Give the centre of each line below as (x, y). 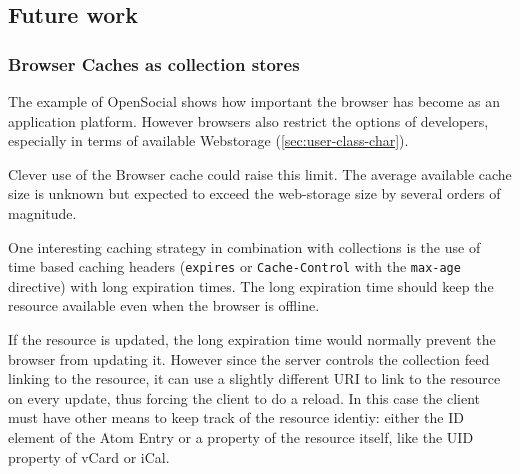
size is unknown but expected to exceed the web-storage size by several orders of (254, 193)
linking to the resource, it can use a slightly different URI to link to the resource (254, 378)
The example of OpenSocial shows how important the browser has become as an (254, 101)
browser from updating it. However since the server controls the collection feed (249, 358)
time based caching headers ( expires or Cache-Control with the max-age (234, 266)
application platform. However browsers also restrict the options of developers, (248, 120)
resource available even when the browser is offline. (164, 305)
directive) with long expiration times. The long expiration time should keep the (251, 285)
